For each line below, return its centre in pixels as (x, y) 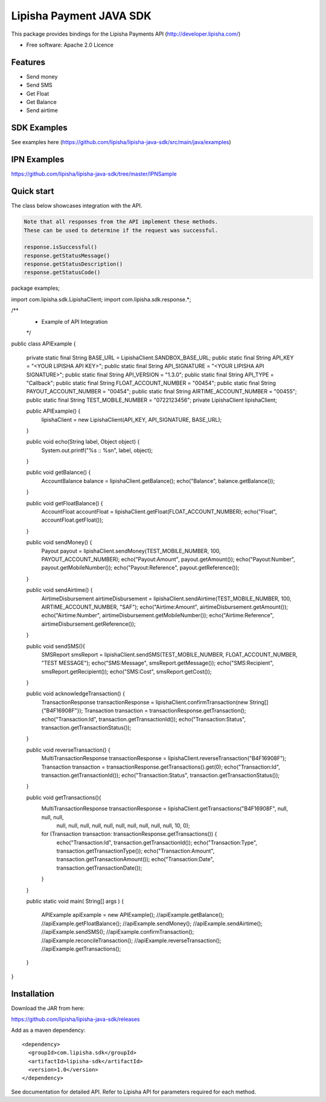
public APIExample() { (53, 411)
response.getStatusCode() (62, 273)
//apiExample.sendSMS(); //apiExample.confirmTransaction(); (118, 932)
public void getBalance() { (59, 473)
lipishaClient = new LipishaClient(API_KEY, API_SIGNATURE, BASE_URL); (132, 419)
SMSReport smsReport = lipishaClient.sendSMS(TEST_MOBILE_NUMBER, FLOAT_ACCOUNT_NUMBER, (170, 654)
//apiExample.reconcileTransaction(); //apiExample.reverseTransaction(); (131, 940)
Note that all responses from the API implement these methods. (121, 222)
